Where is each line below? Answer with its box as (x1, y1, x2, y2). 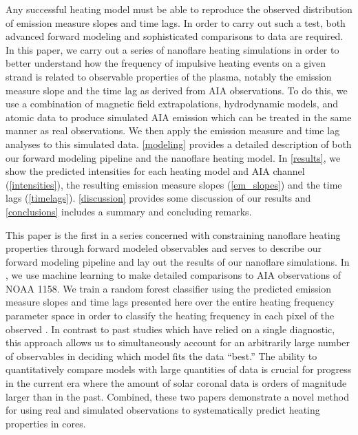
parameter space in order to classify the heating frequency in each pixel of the (6, 308, 335, 323)
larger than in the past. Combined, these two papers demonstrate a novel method (6, 389, 349, 403)
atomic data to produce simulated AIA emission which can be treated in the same (6, 109, 352, 124)
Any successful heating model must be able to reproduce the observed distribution (6, 2, 352, 16)
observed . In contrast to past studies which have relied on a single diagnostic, (6, 321, 335, 336)
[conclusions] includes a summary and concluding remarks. (6, 204, 252, 218)
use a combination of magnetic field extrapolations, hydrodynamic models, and (6, 96, 338, 111)
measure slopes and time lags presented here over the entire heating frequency (6, 295, 335, 309)
